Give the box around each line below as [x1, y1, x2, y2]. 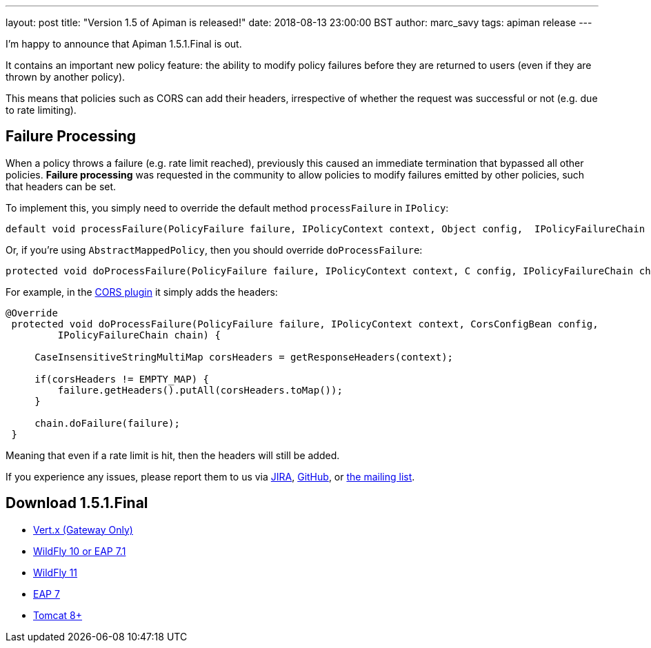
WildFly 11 [33, 566, 78, 578]
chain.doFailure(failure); [34, 417, 180, 429]
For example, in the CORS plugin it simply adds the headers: [6, 285, 278, 298]
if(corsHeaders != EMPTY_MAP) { [34, 373, 210, 385]
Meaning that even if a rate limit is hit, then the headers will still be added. [6, 449, 340, 461]
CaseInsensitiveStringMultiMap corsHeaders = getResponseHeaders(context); [34, 351, 454, 363]
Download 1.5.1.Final [6, 494, 148, 512]
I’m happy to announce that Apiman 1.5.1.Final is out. [6, 38, 242, 50]
